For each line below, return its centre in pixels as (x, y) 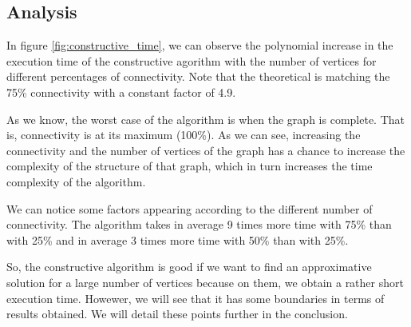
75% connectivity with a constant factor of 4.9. (121, 92)
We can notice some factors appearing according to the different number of (190, 208)
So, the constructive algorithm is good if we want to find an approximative (189, 267)
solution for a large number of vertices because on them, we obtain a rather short (205, 282)
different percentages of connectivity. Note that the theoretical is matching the (198, 76)
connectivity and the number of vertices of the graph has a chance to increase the (206, 150)
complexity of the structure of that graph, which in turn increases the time (190, 166)
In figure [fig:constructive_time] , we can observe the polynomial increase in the (200, 45)
